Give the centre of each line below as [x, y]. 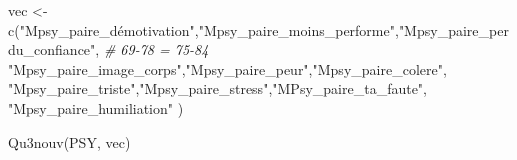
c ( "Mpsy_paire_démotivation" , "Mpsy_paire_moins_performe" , [203, 29]
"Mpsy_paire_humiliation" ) [96, 107]
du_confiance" [52, 49]
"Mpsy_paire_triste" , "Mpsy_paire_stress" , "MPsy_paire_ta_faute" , [218, 88]
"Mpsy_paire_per [453, 29]
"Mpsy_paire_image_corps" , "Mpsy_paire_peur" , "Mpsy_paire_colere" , [227, 68]
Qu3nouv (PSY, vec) [69, 141]
